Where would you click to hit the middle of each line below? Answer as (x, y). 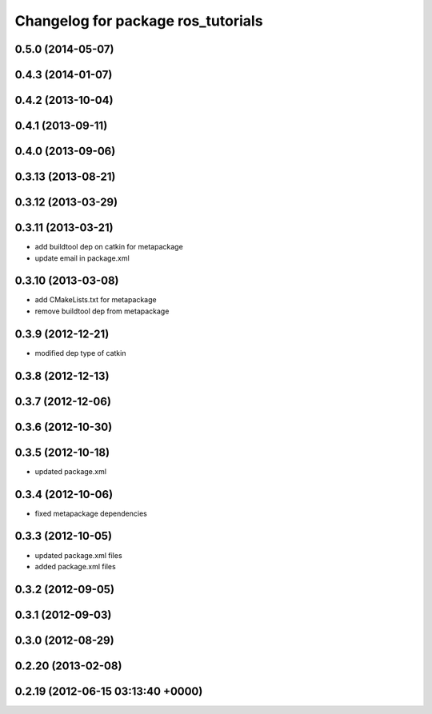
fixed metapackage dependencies (91, 513)
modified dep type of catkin (80, 353)
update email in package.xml (82, 258)
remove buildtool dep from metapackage (102, 311)
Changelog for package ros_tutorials (139, 21)
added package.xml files (75, 566)
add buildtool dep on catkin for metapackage (109, 247)
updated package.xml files (79, 555)
